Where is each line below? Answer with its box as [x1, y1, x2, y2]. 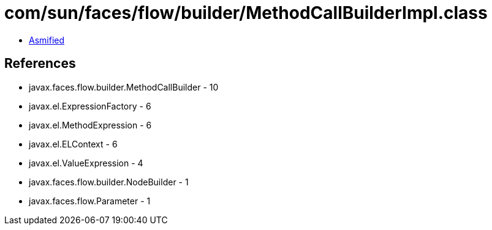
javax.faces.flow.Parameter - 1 [29, 195, 151, 206]
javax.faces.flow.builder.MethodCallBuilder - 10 [29, 81, 219, 92]
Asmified [29, 34, 65, 45]
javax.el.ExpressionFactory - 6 [29, 100, 151, 111]
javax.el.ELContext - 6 [29, 138, 118, 149]
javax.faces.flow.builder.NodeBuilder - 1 [29, 176, 189, 187]
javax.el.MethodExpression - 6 [29, 119, 152, 130]
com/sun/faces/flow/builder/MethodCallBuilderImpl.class [4, 2, 488, 23]
